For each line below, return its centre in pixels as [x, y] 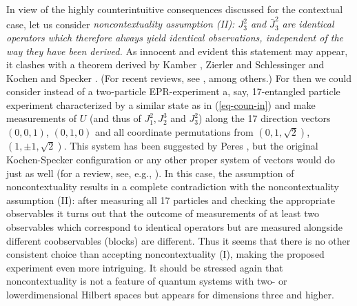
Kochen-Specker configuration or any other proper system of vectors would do [171, 160]
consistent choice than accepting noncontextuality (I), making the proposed [165, 254]
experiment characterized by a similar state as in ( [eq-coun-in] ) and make [161, 104]
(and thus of [115, 118]
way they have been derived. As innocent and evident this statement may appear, [177, 51]
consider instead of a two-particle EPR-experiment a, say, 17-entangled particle [173, 91]
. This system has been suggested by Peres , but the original [191, 146]
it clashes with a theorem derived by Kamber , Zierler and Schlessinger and [165, 64]
